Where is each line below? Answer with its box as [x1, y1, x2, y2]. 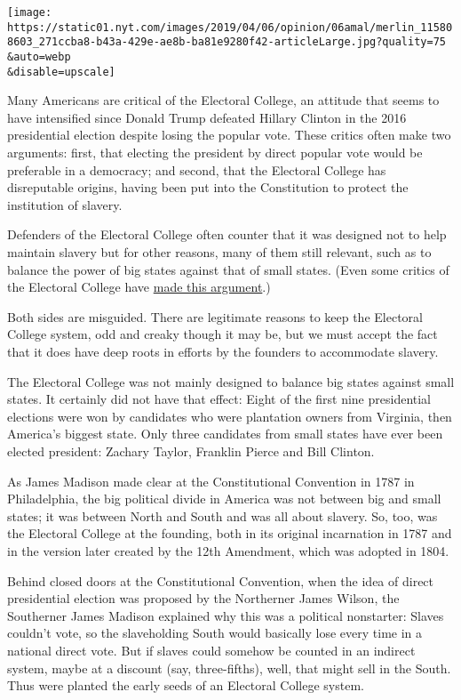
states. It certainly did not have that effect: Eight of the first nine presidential [7, 390, 432, 408]
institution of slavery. [7, 195, 123, 213]
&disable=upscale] [7, 65, 115, 78]
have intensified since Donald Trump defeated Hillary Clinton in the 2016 [7, 108, 407, 126]
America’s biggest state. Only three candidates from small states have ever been [7, 424, 443, 443]
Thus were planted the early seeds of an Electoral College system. [7, 676, 364, 695]
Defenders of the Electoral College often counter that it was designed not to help [7, 225, 447, 244]
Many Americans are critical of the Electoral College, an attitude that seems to [7, 91, 440, 109]
